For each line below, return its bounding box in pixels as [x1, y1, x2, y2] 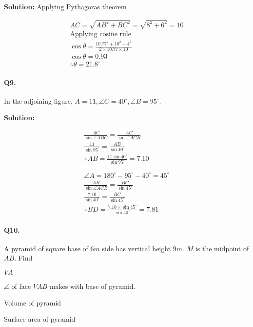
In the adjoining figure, [4, 96, 73, 106]
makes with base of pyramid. [49, 281, 136, 291]
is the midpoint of [195, 243, 249, 253]
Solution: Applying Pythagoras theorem [4, 1, 127, 11]
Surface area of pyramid [4, 314, 76, 324]
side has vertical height [102, 243, 171, 253]
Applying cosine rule [70, 31, 131, 38]
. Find [14, 253, 33, 263]
